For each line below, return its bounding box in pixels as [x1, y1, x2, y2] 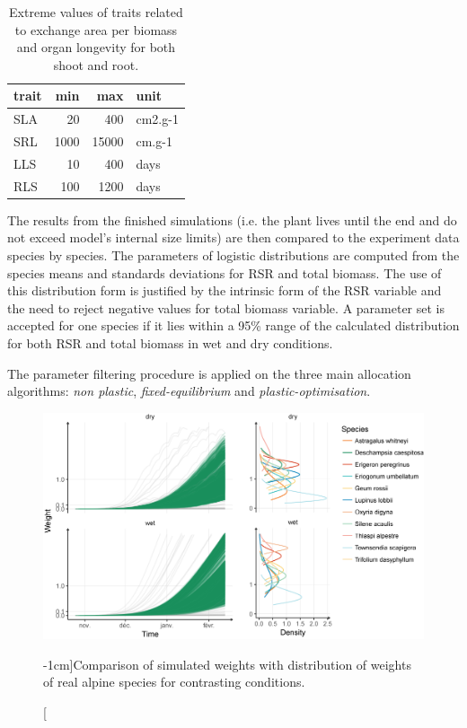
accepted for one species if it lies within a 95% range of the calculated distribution [7, 316, 460, 335]
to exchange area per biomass [14, 20, 178, 39]
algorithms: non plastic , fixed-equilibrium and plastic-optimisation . [7, 382, 371, 400]
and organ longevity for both [16, 38, 176, 57]
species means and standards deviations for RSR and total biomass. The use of [7, 263, 442, 282]
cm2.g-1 [136, 110, 179, 128]
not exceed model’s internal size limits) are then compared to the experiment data [7, 228, 460, 247]
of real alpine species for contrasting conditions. [43, 672, 305, 691]
